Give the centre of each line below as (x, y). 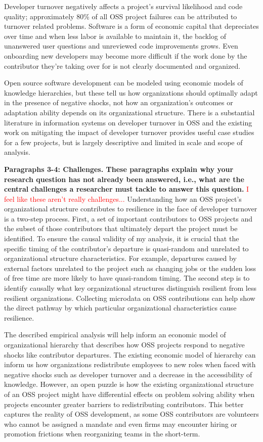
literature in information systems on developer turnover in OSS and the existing (128, 122)
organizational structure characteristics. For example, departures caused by (120, 258)
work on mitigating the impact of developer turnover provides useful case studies (129, 132)
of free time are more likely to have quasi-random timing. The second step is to (127, 278)
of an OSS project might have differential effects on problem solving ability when (129, 394)
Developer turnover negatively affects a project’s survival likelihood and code (123, 6)
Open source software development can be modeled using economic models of (124, 83)
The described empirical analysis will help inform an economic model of (115, 335)
